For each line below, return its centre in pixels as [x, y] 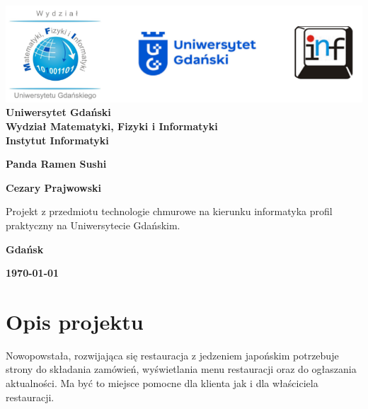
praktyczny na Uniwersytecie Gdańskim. [93, 225]
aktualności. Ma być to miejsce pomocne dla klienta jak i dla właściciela [162, 383]
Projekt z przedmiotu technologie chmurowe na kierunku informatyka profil [169, 211]
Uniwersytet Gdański [58, 112]
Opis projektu [75, 321]
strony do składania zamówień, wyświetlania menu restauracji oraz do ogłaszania [181, 369]
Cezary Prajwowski [54, 187]
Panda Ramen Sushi [56, 164]
